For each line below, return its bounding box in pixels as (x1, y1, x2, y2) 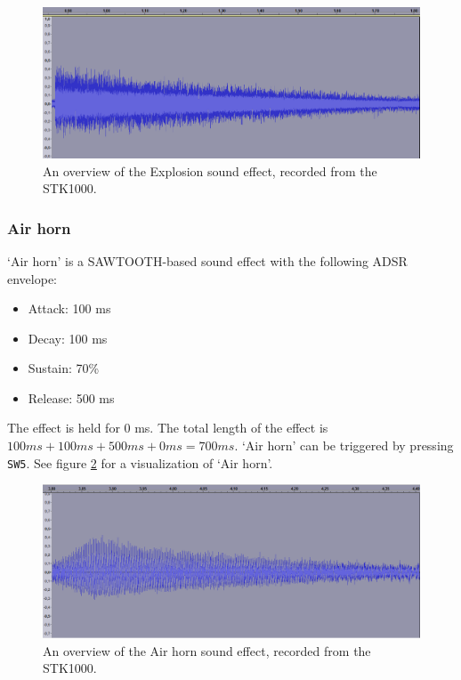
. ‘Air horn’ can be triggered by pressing (234, 436, 454, 455)
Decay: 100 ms (28, 328, 108, 347)
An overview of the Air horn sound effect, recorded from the (43, 641, 371, 660)
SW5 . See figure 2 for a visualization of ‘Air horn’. (7, 453, 273, 472)
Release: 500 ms (28, 388, 115, 407)
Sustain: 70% (28, 359, 100, 377)
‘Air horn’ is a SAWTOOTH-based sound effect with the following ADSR (7, 251, 408, 270)
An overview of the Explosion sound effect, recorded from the (43, 161, 377, 180)
